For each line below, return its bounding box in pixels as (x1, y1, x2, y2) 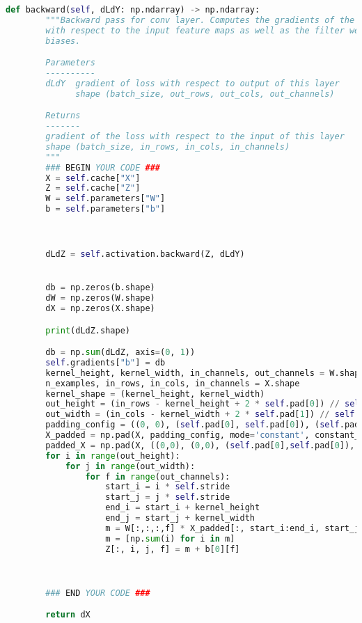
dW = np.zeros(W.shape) (45, 293, 155, 303)
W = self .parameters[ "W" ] (45, 194, 166, 204)
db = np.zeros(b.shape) (45, 283, 155, 293)
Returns (45, 111, 81, 121)
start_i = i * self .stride (105, 482, 230, 492)
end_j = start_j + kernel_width (105, 513, 255, 523)
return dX (45, 610, 90, 620)
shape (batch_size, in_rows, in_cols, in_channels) (45, 141, 290, 152)
